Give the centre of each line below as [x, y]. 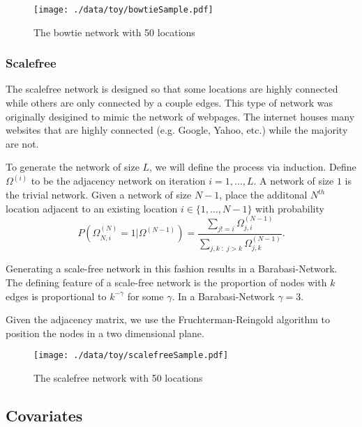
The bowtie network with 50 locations [114, 32]
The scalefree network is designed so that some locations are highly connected [172, 89]
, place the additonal [263, 195]
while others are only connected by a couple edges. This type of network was [169, 103]
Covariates [44, 415]
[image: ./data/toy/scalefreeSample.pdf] [131, 356]
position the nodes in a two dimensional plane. [105, 333]
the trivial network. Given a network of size [99, 195]
